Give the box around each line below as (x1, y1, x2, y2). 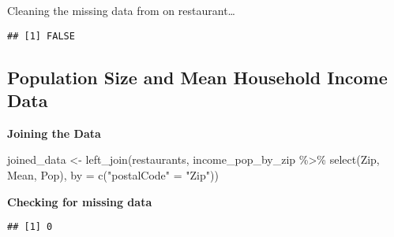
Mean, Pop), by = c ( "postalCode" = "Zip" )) (7, 167, 219, 183)
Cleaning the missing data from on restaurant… (7, 2, 235, 18)
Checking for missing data (7, 193, 152, 209)
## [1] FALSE (7, 30, 75, 42)
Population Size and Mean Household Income (7, 65, 388, 89)
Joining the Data (7, 124, 101, 141)
